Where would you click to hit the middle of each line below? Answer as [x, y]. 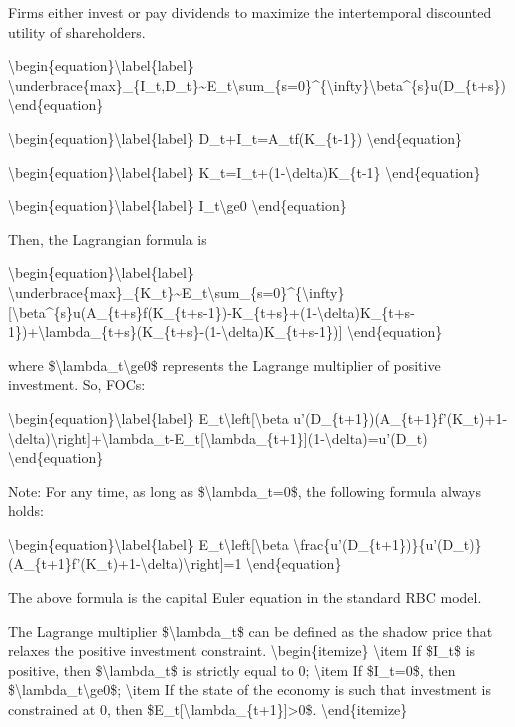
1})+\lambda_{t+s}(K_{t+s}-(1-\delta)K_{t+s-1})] [175, 331]
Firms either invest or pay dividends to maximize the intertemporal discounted [250, 12]
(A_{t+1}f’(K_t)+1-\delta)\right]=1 [125, 563]
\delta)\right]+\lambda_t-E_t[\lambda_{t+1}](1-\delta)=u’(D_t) [218, 437]
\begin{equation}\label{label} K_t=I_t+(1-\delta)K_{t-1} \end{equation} [244, 171]
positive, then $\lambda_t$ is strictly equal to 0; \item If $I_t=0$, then [232, 669]
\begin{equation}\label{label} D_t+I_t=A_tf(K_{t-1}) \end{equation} [235, 137]
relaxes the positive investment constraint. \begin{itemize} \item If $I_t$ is [242, 650]
